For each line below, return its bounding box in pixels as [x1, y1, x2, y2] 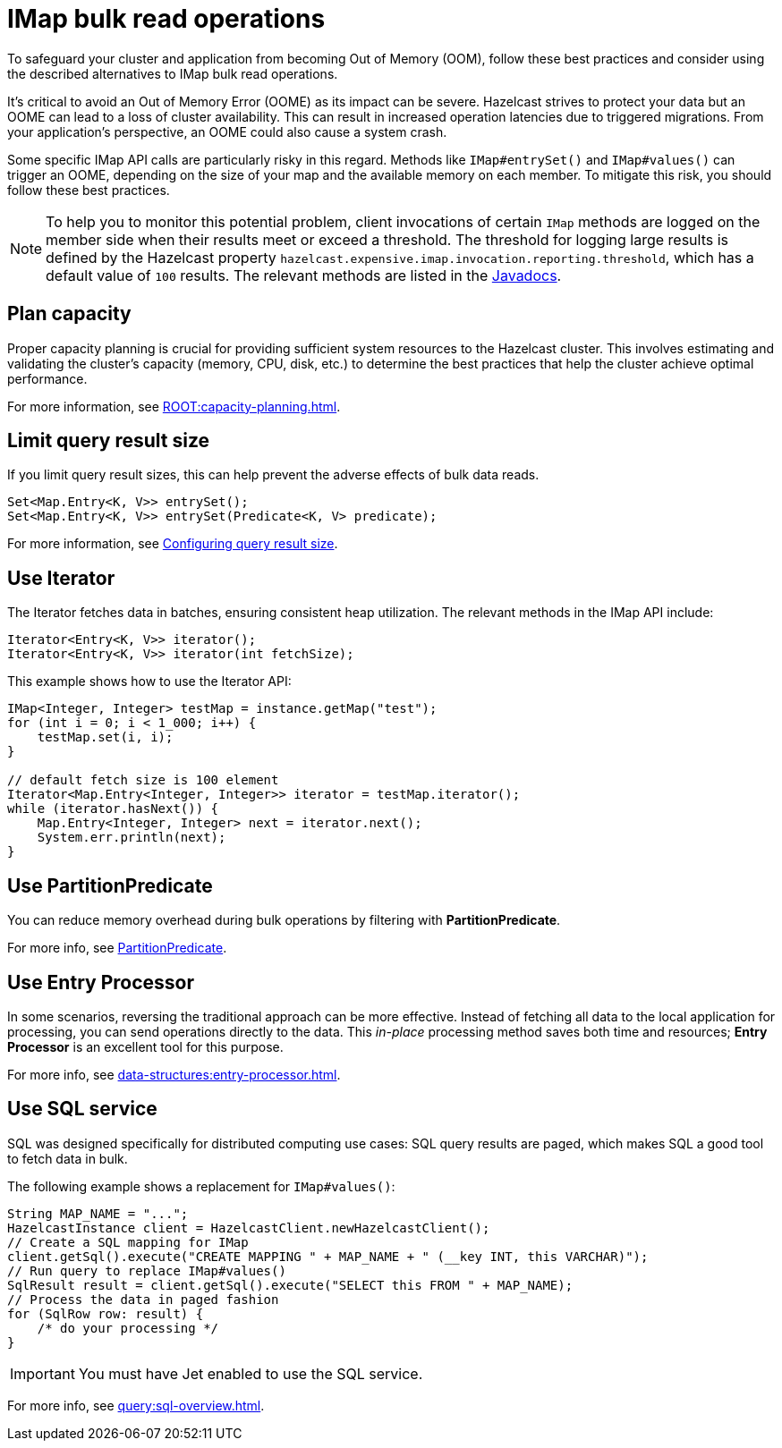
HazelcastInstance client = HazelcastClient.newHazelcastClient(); [7, 1220, 490, 1235]
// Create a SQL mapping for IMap [7, 1234, 249, 1249]
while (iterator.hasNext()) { [7, 801, 219, 817]
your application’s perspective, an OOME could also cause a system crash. [7, 123, 447, 140]
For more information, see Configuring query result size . [7, 536, 338, 552]
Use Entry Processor [7, 970, 194, 994]
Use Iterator [7, 566, 115, 589]
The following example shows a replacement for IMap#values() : [7, 1178, 395, 1194]
